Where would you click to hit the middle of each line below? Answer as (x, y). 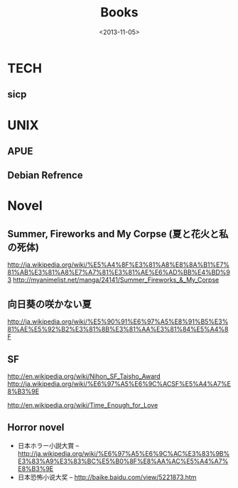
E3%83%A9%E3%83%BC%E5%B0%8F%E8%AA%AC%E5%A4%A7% (123, 461)
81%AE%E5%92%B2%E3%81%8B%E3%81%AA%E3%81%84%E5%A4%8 (118, 329)
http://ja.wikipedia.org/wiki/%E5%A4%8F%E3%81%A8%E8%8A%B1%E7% (118, 265)
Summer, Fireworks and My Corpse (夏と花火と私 (118, 234)
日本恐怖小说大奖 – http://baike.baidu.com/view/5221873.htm (107, 477)
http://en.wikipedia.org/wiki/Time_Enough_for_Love (83, 405)
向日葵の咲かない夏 (49, 304)
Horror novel (36, 428)
